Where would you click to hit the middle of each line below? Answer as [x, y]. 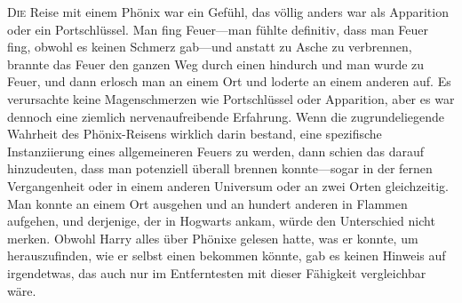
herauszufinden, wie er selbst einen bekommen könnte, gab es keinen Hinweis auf [227, 255]
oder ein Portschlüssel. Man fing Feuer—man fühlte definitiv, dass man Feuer [218, 29]
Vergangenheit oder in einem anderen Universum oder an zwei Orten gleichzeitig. [228, 185]
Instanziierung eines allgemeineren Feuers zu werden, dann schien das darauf [215, 151]
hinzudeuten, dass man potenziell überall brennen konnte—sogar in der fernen [220, 168]
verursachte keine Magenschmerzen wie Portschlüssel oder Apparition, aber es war [231, 98]
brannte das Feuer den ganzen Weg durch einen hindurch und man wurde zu [216, 64]
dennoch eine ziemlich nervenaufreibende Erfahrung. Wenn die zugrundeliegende [226, 116]
